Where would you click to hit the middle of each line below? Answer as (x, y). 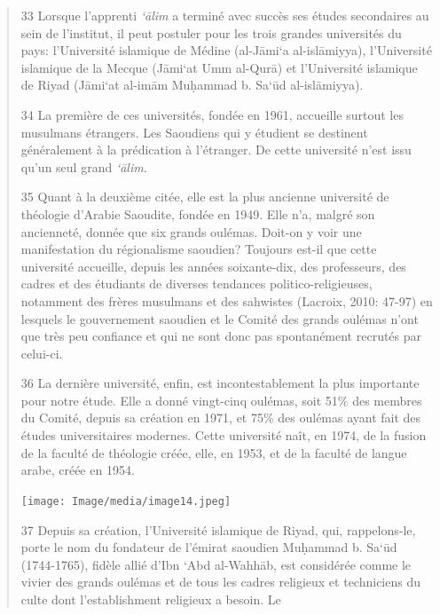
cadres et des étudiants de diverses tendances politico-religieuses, (196, 284)
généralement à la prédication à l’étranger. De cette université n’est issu (216, 150)
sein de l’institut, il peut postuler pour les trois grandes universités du (211, 32)
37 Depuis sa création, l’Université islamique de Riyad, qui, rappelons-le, (218, 529)
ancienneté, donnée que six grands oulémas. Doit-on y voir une (191, 231)
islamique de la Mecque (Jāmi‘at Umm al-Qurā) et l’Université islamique (219, 67)
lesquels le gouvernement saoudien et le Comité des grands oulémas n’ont (220, 318)
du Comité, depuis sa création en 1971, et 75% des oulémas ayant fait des (221, 418)
